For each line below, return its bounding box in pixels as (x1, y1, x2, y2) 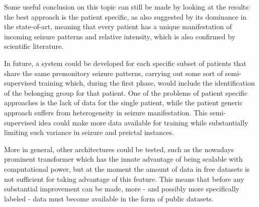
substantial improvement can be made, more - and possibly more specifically (4, 183, 239, 194)
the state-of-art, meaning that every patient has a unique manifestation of (4, 21, 232, 32)
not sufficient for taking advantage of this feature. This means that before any (4, 173, 244, 184)
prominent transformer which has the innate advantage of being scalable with (4, 154, 243, 164)
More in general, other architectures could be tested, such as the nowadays (4, 144, 234, 154)
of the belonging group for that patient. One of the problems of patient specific (4, 87, 248, 98)
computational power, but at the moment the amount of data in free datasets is (4, 163, 250, 174)
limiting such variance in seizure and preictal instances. (4, 127, 174, 137)
